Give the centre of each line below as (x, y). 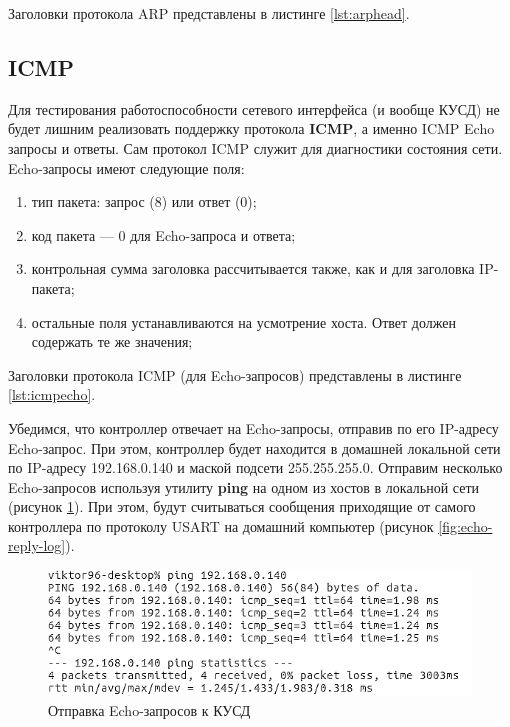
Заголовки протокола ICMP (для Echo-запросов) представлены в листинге (235, 374)
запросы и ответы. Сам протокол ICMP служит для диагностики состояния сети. (255, 147)
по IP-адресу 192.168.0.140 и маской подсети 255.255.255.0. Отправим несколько (255, 467)
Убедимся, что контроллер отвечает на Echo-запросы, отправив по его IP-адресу (253, 427)
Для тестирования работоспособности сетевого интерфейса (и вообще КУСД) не (254, 108)
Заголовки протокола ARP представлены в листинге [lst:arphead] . (209, 13)
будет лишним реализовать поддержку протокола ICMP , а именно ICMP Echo (251, 128)
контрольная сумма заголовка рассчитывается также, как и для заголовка (253, 268)
